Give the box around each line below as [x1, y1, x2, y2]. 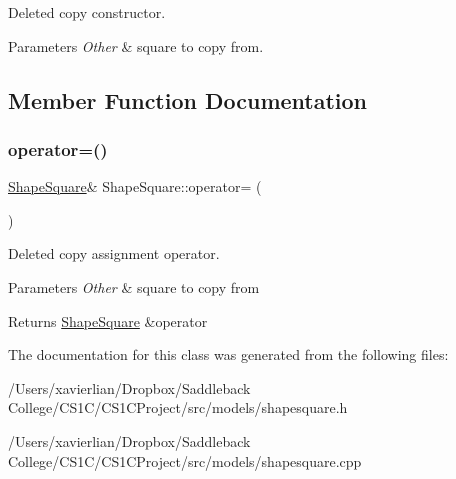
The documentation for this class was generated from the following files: [8, 344, 449, 365]
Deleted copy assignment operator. [8, 243, 220, 264]
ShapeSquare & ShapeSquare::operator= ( [8, 176, 262, 197]
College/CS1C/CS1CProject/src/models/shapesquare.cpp [8, 450, 362, 471]
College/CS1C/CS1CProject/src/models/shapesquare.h [8, 397, 348, 418]
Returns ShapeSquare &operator [8, 310, 208, 331]
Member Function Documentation [8, 84, 368, 115]
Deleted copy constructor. [8, 2, 166, 22]
